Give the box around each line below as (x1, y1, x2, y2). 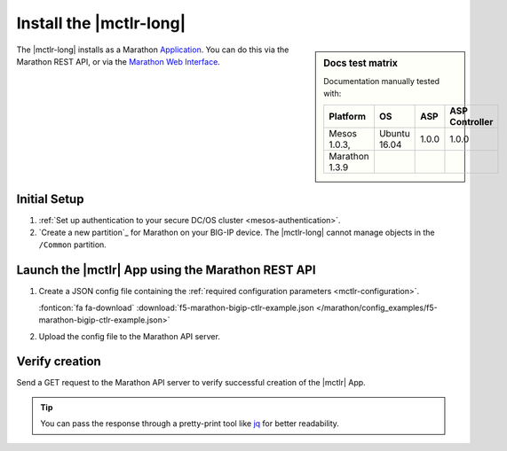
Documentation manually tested (323, 75, 440, 86)
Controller (449, 115, 494, 128)
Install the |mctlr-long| (16, 13, 186, 33)
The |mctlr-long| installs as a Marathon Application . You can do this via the (16, 44, 289, 55)
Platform (329, 110, 367, 122)
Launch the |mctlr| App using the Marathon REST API (16, 262, 316, 278)
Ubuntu (378, 127, 410, 139)
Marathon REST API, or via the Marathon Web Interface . (16, 56, 221, 66)
